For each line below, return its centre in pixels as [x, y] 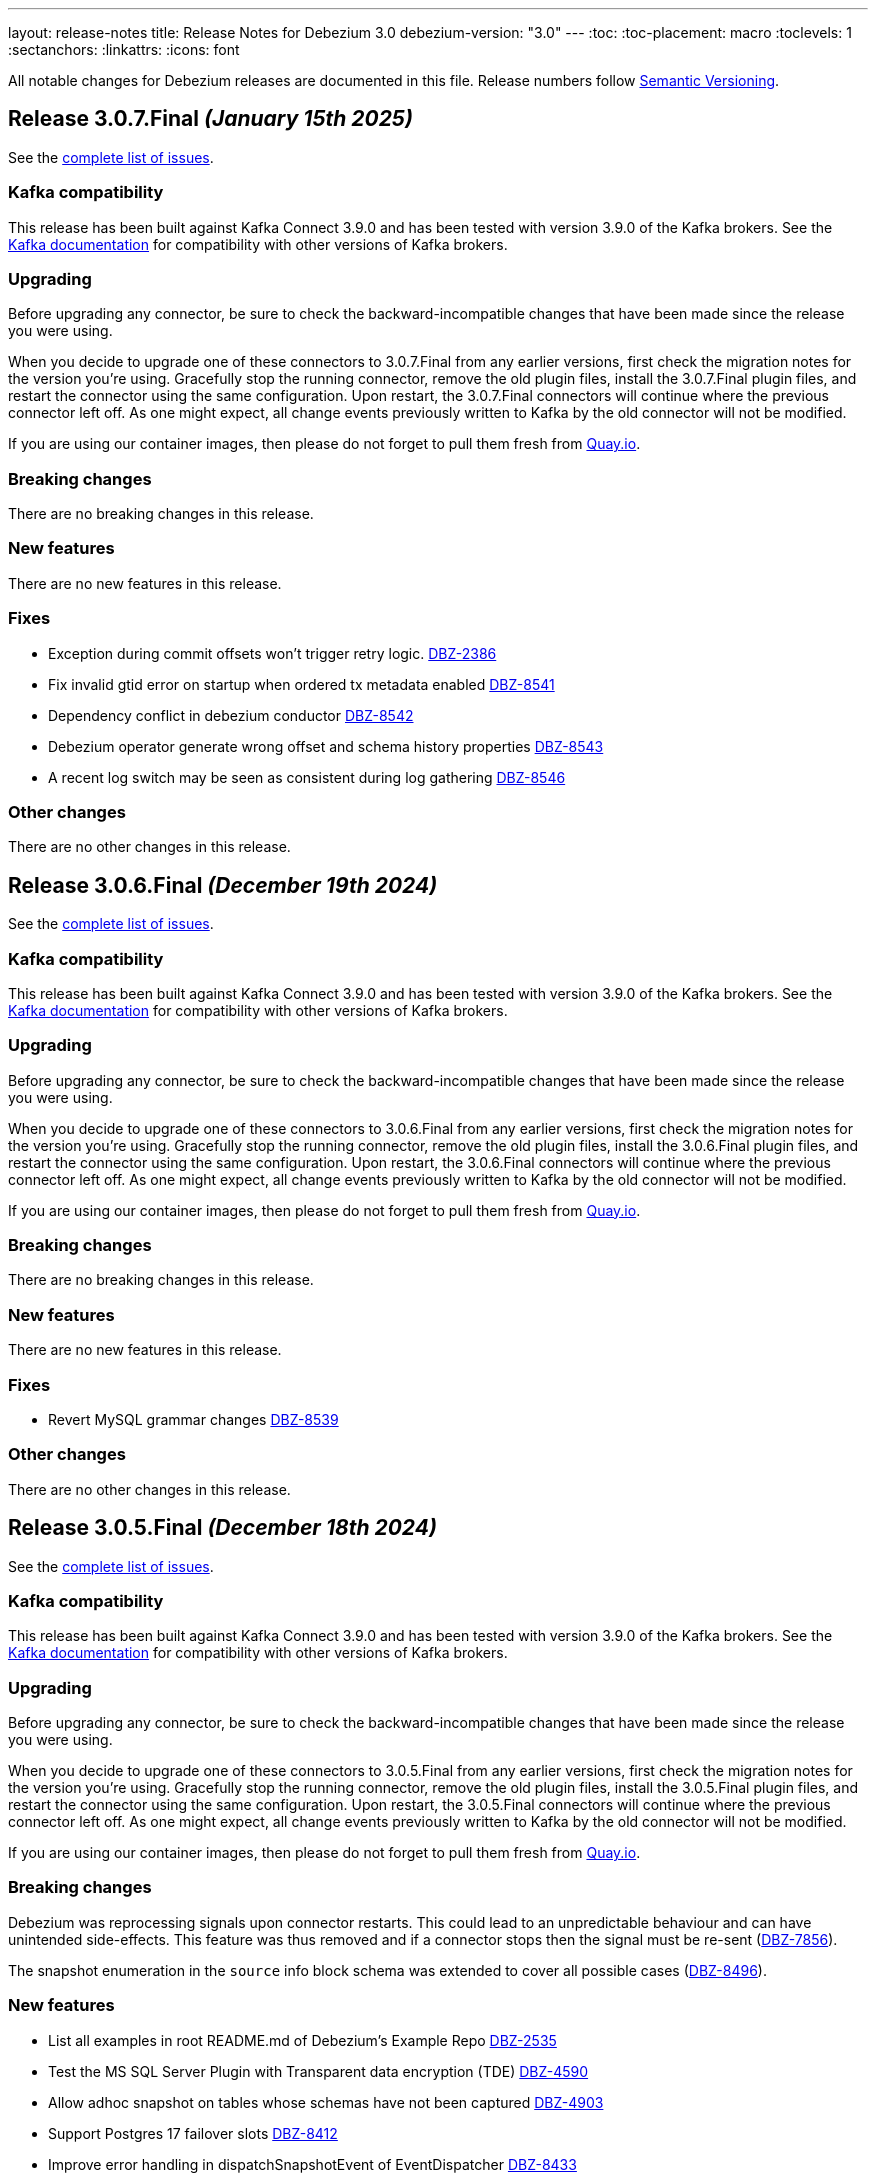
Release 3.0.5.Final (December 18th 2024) [222, 1528]
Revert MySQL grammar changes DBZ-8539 [193, 1419]
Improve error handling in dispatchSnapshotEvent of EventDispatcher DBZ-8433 [312, 2164]
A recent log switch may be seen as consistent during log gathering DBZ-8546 [307, 777]
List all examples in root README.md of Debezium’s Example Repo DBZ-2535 [302, 2040]
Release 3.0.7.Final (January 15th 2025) [210, 119]
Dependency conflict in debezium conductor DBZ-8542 [231, 715]
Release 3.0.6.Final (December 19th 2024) [223, 885]
